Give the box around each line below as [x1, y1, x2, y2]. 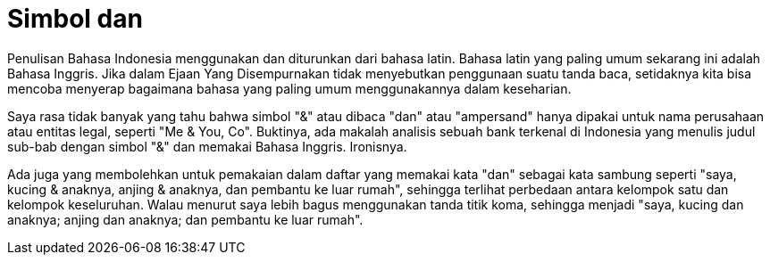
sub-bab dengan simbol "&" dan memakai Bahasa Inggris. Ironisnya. [7, 138, 407, 154]
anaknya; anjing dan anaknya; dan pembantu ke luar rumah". [7, 211, 364, 227]
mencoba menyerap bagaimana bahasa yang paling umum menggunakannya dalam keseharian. [7, 80, 572, 96]
